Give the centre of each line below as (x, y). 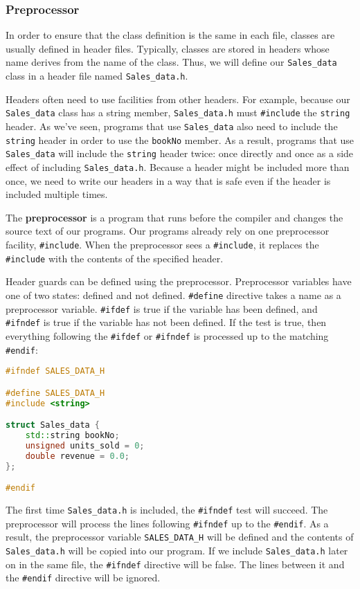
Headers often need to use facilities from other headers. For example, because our (178, 99)
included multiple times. (57, 194)
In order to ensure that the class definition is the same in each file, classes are (170, 35)
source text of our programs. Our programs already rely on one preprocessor (168, 231)
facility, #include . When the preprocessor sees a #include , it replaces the (162, 244)
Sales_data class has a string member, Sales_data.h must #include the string (178, 112)
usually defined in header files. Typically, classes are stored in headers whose (168, 48)
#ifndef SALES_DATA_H (55, 371)
